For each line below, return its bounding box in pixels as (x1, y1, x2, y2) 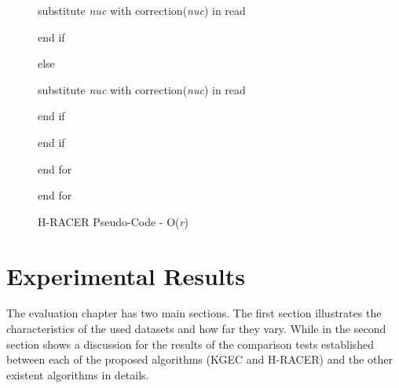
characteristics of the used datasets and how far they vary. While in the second (6, 320, 386, 337)
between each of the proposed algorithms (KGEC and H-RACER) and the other (6, 351, 393, 368)
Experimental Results (6, 259, 245, 291)
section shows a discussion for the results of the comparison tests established (6, 335, 375, 352)
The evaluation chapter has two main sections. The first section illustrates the (6, 305, 382, 321)
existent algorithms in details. (6, 366, 149, 383)
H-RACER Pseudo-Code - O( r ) (38, 213, 189, 229)
